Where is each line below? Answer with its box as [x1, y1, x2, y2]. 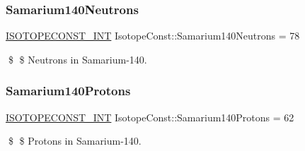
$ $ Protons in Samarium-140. [8, 133, 142, 148]
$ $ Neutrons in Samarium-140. [8, 52, 147, 66]
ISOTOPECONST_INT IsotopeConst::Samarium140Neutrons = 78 [6, 28, 300, 43]
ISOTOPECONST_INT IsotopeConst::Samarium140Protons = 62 [6, 109, 294, 124]
